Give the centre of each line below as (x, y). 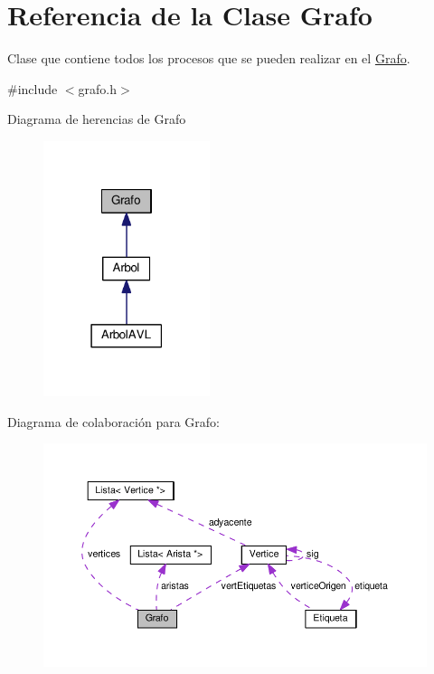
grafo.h (98, 88)
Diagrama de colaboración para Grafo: (113, 421)
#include (33, 88)
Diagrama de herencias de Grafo (97, 119)
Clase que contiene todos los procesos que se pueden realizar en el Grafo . (209, 58)
